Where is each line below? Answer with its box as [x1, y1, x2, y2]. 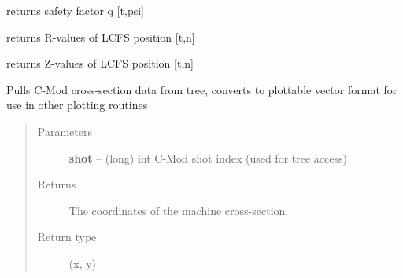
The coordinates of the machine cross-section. [68, 202, 289, 218]
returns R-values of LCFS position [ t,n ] [6, 28, 195, 45]
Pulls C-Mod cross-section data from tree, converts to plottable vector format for [6, 81, 397, 97]
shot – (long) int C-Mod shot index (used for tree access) [68, 149, 347, 166]
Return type [37, 229, 97, 245]
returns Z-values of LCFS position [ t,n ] [6, 55, 194, 71]
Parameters [37, 123, 92, 139]
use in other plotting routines [6, 97, 148, 113]
